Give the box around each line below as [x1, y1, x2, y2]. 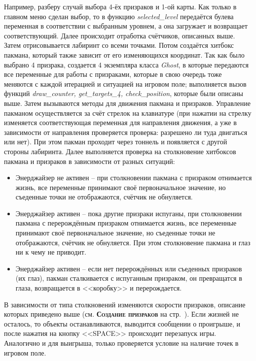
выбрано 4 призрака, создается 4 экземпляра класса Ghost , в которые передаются [4, 59, 249, 69]
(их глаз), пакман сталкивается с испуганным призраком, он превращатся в [15, 273, 242, 283]
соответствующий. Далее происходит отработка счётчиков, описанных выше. [4, 30, 235, 40]
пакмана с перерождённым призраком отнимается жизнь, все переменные [15, 218, 237, 228]
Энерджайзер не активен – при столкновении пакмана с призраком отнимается [15, 172, 252, 183]
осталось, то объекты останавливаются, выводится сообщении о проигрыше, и [4, 318, 241, 328]
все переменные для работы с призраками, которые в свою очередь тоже [4, 69, 222, 79]
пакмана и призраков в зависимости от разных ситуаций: [4, 156, 175, 166]
